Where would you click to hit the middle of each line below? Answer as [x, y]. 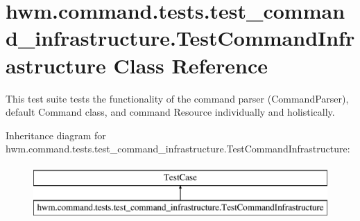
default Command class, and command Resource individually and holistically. [170, 112]
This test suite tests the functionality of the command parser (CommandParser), [177, 98]
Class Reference [191, 65]
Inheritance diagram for [56, 135]
